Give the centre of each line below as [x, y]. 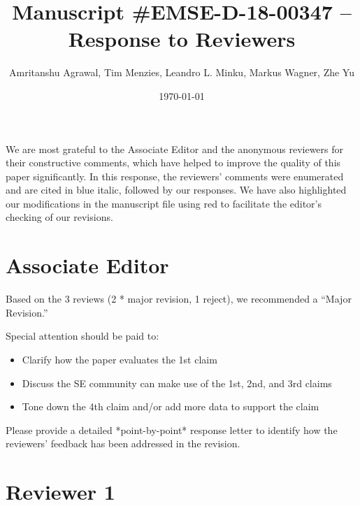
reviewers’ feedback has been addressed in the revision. [123, 443]
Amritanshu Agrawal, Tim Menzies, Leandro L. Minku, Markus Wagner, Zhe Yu [182, 72]
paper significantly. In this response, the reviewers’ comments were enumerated [175, 176]
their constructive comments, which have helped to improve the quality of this [173, 162]
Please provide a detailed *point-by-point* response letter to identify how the [172, 429]
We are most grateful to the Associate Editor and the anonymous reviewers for [175, 149]
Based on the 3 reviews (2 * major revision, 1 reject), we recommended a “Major [179, 299]
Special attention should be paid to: [82, 336]
